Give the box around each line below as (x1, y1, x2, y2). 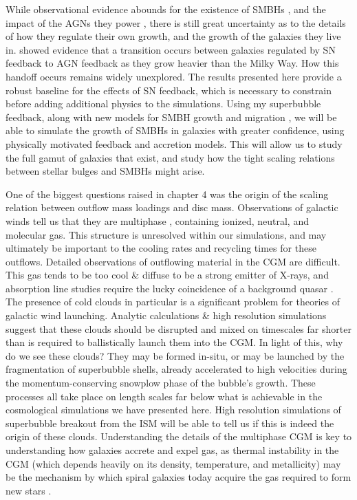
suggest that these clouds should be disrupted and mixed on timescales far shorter (6, 321, 351, 336)
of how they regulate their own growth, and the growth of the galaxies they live (6, 29, 341, 43)
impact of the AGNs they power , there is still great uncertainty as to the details (6, 15, 346, 30)
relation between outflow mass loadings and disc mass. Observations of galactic (6, 200, 338, 215)
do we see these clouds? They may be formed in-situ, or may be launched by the (6, 348, 345, 362)
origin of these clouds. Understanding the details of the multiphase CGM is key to (6, 429, 352, 444)
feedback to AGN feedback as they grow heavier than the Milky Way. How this (6, 56, 339, 70)
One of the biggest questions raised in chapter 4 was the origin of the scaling (6, 186, 329, 201)
